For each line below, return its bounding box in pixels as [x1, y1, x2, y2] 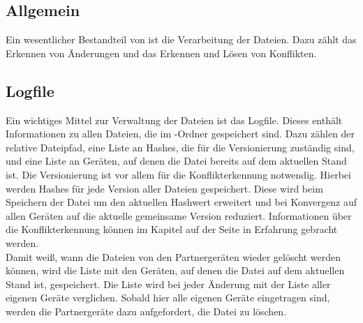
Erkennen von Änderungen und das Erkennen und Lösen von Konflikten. [6, 45, 317, 60]
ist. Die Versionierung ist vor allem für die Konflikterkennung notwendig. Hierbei [6, 167, 351, 181]
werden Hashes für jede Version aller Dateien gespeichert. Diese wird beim [6, 181, 323, 195]
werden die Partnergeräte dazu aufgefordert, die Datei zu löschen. [6, 303, 287, 318]
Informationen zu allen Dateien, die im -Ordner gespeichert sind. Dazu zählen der [6, 126, 355, 141]
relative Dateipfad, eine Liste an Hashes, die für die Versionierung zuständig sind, [6, 140, 355, 154]
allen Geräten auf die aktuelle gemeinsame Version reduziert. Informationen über [6, 208, 352, 223]
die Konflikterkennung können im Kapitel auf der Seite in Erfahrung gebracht [6, 222, 338, 236]
